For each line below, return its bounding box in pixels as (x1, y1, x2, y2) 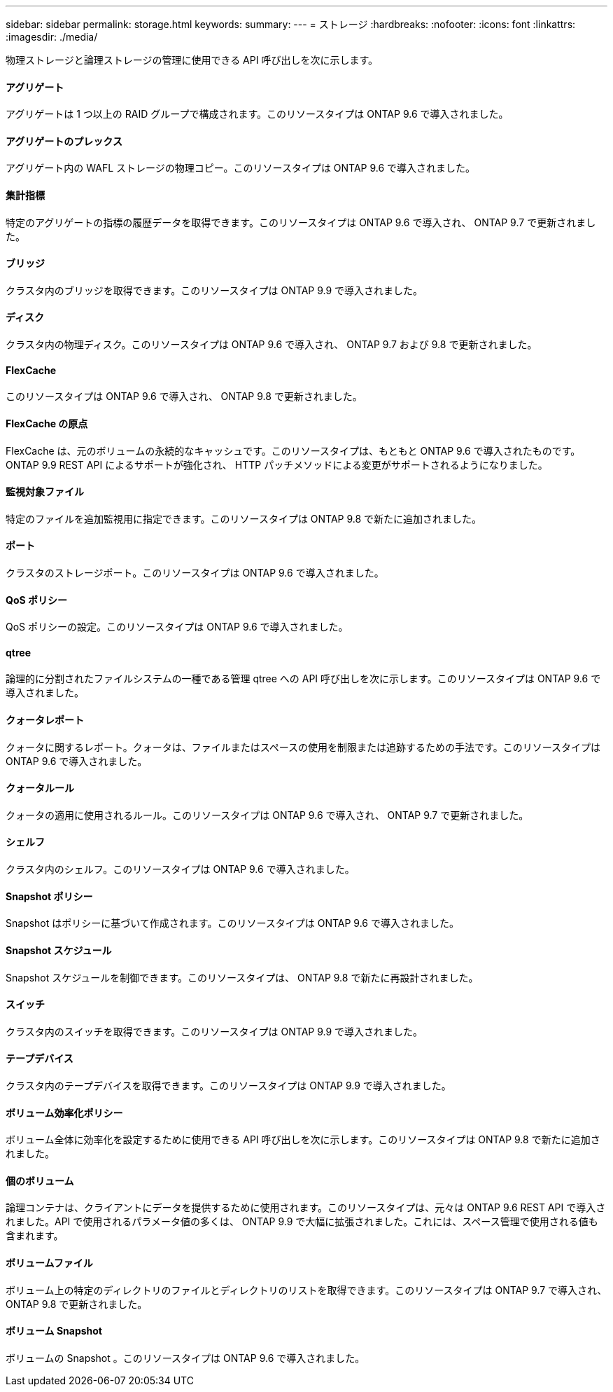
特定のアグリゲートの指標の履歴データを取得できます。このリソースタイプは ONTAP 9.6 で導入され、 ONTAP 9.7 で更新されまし (6, 216, 596, 228)
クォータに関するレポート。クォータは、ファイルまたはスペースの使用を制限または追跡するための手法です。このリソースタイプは (6, 740, 600, 753)
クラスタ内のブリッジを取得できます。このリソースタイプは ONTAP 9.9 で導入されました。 (6, 284, 423, 296)
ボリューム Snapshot (6, 1325, 103, 1337)
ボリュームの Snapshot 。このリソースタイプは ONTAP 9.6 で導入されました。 (6, 1351, 365, 1364)
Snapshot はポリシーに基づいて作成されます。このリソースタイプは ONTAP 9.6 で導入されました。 (6, 917, 459, 930)
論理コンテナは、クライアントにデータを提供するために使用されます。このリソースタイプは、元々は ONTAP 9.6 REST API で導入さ (6, 1201, 606, 1214)
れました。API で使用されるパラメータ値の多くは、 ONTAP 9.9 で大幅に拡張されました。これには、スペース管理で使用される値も (6, 1215, 598, 1228)
